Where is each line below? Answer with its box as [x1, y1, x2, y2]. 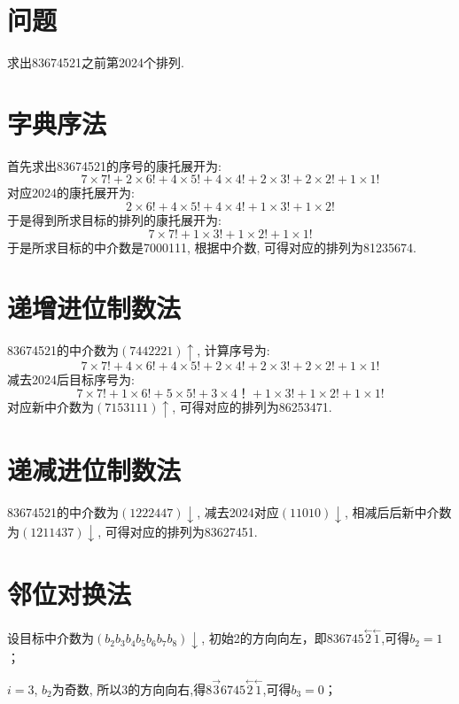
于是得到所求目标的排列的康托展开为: [7, 211, 222, 229]
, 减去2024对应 [197, 503, 279, 522]
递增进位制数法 [7, 290, 182, 326]
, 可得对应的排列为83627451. [97, 522, 258, 540]
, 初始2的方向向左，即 [201, 629, 327, 647]
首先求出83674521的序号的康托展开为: [7, 156, 222, 174]
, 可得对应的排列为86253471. [172, 398, 332, 416]
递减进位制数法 [7, 452, 182, 488]
